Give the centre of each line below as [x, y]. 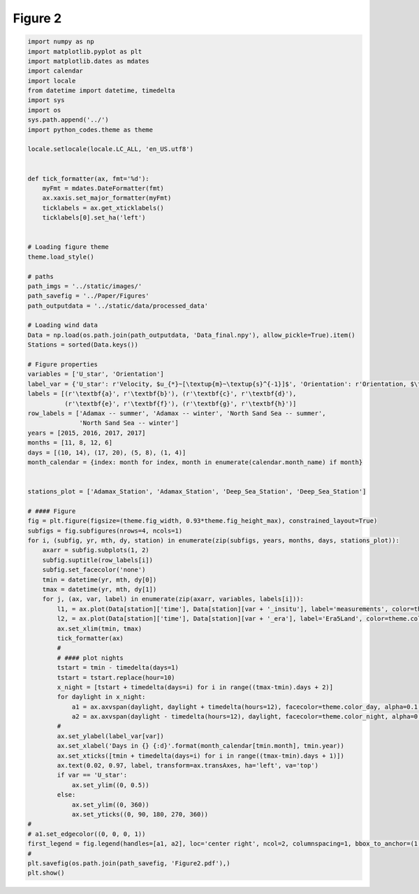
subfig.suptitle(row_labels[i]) [98, 560]
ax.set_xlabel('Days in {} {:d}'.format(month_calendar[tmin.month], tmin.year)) [201, 746]
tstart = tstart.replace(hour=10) [116, 677]
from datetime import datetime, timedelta [101, 91]
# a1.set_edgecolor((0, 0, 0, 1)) [87, 834]
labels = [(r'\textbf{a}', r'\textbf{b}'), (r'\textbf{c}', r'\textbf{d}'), [162, 394]
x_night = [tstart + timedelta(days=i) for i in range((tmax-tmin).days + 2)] [195, 687]
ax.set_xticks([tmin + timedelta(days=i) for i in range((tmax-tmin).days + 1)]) [201, 756]
